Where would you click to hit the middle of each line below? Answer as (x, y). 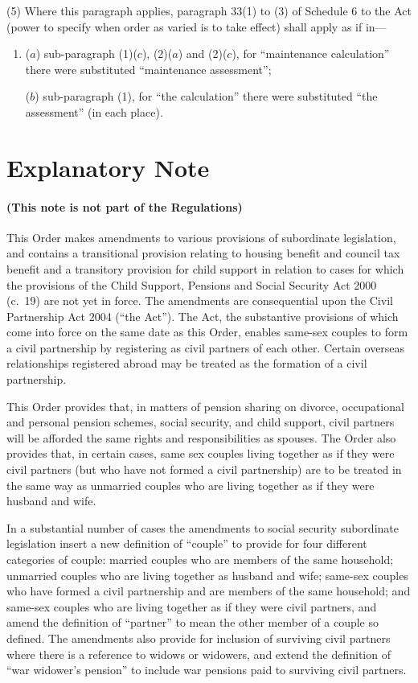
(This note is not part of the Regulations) (125, 206)
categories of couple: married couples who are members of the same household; (200, 560)
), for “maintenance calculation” (311, 53)
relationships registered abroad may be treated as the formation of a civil (187, 363)
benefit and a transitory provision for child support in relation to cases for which (205, 268)
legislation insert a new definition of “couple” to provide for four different (187, 543)
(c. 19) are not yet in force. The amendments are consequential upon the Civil (200, 300)
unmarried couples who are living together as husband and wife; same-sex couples (207, 575)
